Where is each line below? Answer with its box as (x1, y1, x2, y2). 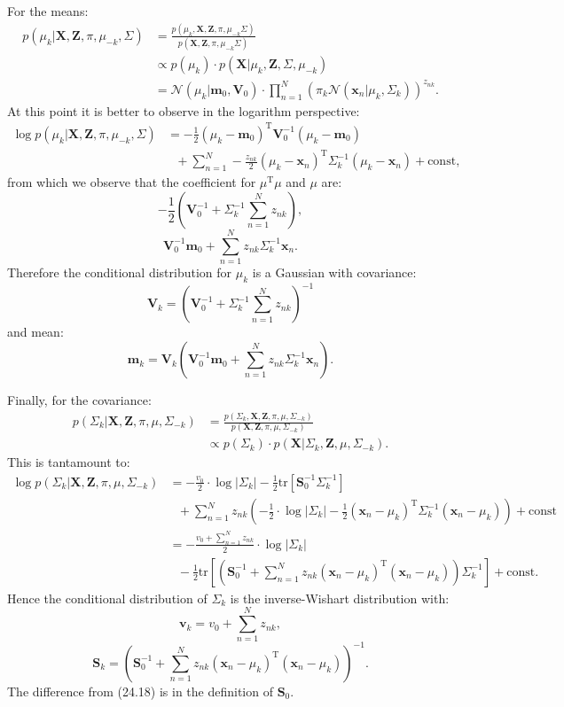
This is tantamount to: (7, 453, 130, 471)
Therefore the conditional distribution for (7, 263, 232, 282)
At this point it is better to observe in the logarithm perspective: (7, 101, 360, 120)
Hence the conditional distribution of (7, 588, 208, 607)
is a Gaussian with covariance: (252, 263, 417, 282)
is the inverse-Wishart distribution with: (230, 588, 450, 607)
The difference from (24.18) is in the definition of (7, 681, 273, 700)
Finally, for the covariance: (7, 391, 152, 409)
